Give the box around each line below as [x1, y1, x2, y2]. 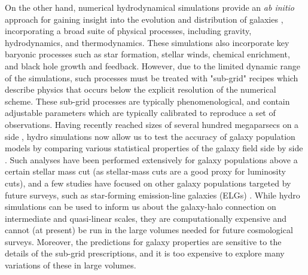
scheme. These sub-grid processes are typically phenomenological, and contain [5, 94, 290, 107]
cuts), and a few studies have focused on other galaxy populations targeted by [5, 176, 291, 189]
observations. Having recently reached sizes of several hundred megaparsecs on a [5, 118, 299, 130]
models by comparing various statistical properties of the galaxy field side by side [5, 142, 303, 154]
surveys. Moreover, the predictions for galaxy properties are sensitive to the [5, 235, 282, 247]
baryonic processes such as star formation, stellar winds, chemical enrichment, [5, 48, 290, 60]
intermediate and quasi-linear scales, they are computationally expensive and [5, 212, 286, 224]
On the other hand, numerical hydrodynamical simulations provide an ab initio [5, 1, 294, 13]
